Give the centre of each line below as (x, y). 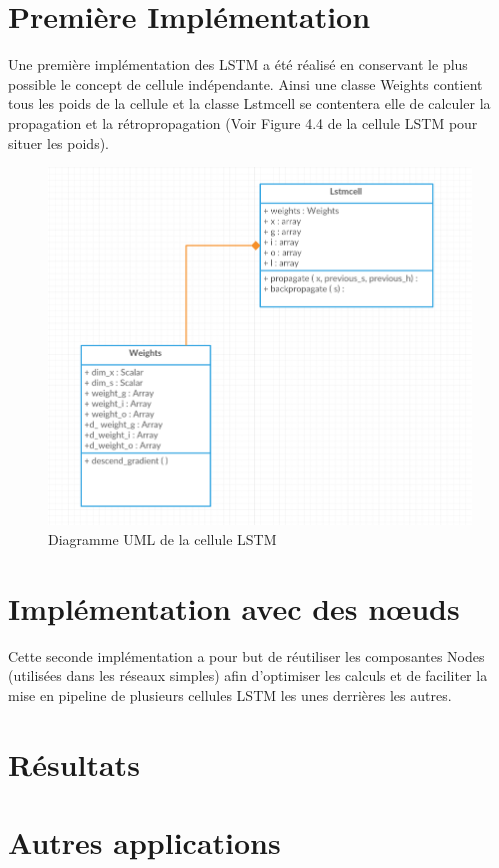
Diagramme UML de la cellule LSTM (162, 538)
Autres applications (144, 841)
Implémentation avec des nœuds (234, 607)
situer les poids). (58, 142)
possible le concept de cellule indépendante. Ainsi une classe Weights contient (245, 83)
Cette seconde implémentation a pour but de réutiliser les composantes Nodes (246, 655)
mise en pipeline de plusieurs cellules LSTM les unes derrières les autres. (230, 694)
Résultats (74, 763)
